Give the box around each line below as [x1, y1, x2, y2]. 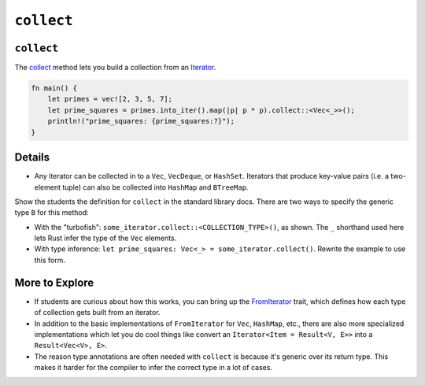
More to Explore [14, 276, 94, 289]
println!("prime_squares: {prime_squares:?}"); [47, 117, 235, 126]
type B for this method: [14, 208, 90, 217]
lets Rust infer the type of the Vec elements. [34, 233, 177, 243]
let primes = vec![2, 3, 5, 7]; [47, 94, 173, 104]
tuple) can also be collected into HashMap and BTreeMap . [61, 182, 249, 192]
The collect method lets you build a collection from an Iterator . [14, 63, 216, 72]
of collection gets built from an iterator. [34, 308, 161, 317]
